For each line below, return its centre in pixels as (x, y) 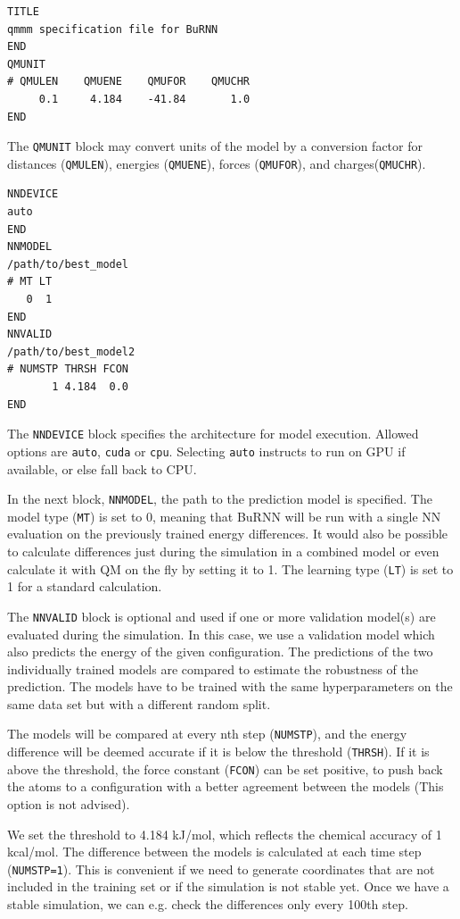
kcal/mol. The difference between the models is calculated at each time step (214, 852)
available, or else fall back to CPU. (102, 468)
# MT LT (30, 282)
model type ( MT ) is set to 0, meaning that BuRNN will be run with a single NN (224, 516)
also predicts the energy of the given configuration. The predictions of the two (220, 652)
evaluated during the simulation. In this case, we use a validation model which (221, 634)
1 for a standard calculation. (85, 586)
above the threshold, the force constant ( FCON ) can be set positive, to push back (225, 769)
